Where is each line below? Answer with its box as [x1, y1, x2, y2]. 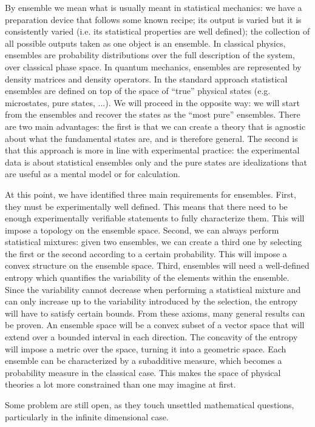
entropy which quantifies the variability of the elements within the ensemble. [5, 271, 290, 284]
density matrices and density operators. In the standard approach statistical [5, 72, 288, 85]
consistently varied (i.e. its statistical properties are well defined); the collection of [5, 25, 310, 38]
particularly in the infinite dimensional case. [5, 410, 169, 423]
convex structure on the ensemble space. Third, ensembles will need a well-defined [5, 259, 310, 272]
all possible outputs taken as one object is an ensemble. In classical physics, [5, 36, 286, 49]
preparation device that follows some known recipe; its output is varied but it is [5, 13, 302, 25]
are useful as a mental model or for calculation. [5, 167, 180, 180]
